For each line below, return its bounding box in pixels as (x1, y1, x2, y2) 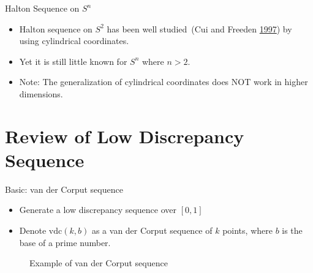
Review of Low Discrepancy (5, 123, 244, 148)
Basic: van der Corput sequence (5, 182, 123, 195)
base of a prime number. (19, 236, 111, 249)
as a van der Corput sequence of (91, 224, 213, 237)
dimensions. (19, 87, 63, 100)
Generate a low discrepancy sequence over (19, 203, 177, 216)
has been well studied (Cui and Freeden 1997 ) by (107, 22, 292, 35)
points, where (222, 224, 273, 237)
